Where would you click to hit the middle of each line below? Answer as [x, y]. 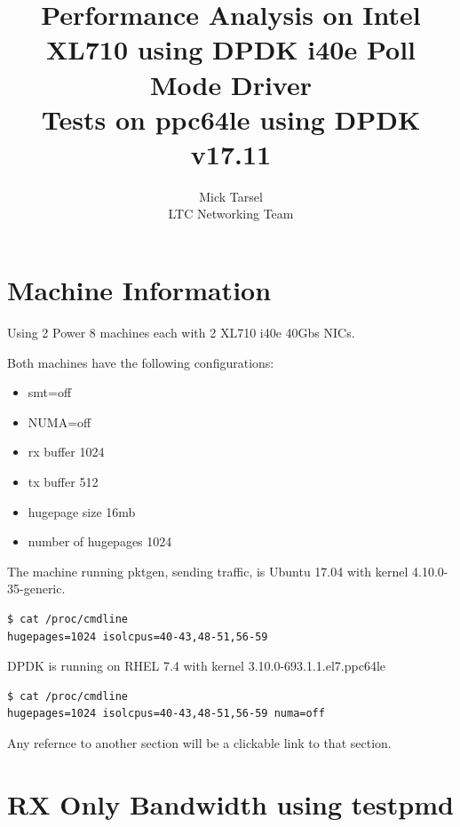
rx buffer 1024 [66, 452]
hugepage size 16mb [82, 511]
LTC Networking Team [231, 214]
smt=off [50, 392]
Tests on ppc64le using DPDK [231, 119]
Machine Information [139, 290]
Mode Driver [231, 84]
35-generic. [36, 588]
